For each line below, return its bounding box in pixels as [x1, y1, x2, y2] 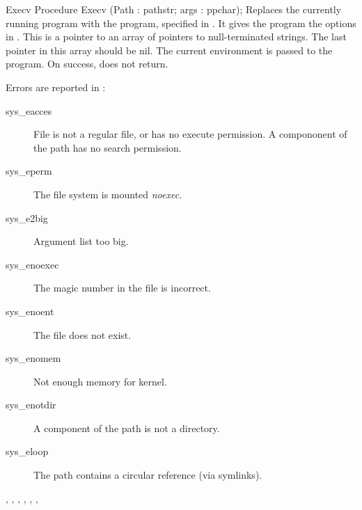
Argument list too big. [33, 234, 129, 248]
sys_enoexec [6, 257, 59, 271]
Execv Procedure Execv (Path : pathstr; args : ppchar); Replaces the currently [6, 2, 342, 16]
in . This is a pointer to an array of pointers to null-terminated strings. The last [6, 29, 347, 44]
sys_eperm [6, 164, 52, 178]
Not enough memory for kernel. [33, 374, 167, 388]
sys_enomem [6, 351, 61, 365]
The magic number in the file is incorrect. [33, 280, 211, 295]
